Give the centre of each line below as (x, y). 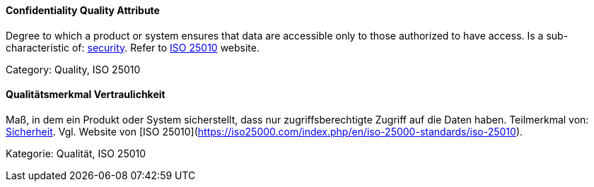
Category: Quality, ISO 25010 (73, 69)
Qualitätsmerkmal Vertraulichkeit (86, 95)
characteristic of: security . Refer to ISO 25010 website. (133, 47)
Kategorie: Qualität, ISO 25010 (76, 153)
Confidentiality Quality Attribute (83, 10)
